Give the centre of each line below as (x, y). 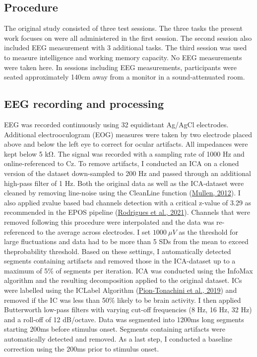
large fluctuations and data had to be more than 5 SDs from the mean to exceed (126, 241)
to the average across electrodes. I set (94, 231)
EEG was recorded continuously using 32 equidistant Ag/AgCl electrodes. (116, 124)
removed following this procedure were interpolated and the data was (109, 222)
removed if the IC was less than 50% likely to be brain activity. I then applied (123, 300)
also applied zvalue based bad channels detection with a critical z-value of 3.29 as (128, 202)
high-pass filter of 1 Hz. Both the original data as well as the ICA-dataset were (124, 183)
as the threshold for (208, 231)
